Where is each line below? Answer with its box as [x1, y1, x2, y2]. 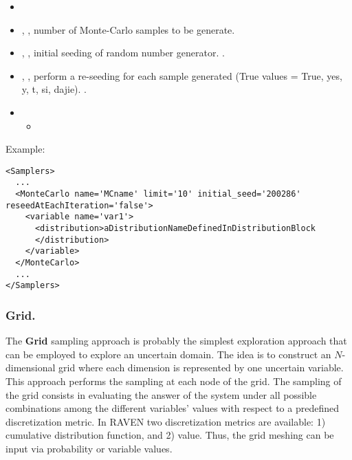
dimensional [5, 360, 56, 375]
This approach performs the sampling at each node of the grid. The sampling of [5, 373, 342, 388]
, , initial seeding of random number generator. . [21, 45, 225, 60]
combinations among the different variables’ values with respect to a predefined [5, 401, 340, 415]
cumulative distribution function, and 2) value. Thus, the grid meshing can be [5, 428, 334, 442]
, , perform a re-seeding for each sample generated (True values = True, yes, [21, 68, 342, 83]
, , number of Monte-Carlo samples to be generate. [21, 22, 235, 36]
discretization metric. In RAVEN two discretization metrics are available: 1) [5, 414, 326, 428]
